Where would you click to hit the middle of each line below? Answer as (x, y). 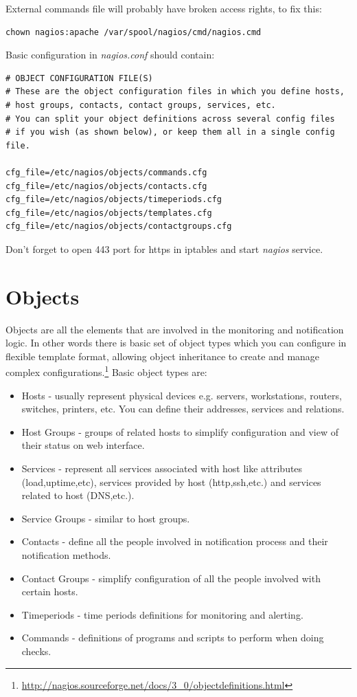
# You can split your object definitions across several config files (170, 119)
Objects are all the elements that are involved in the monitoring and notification (175, 329)
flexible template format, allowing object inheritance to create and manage (163, 356)
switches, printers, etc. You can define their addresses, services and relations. (183, 409)
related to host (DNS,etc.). (78, 495)
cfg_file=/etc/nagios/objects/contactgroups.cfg (119, 226)
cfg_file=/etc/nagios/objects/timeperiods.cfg (114, 200)
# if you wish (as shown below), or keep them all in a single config (170, 132)
